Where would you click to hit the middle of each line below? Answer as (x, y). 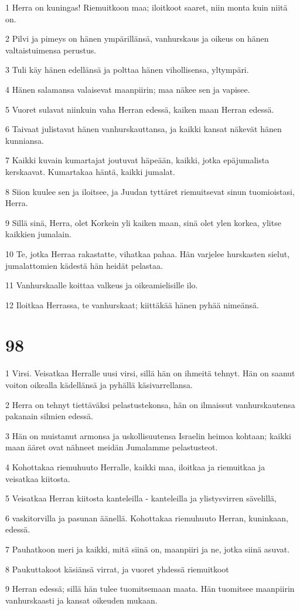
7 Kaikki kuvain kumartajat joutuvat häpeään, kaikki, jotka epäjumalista (137, 160)
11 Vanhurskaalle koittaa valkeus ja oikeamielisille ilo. (102, 285)
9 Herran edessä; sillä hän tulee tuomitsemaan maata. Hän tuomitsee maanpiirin (150, 589)
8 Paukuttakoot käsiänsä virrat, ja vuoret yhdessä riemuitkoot (117, 569)
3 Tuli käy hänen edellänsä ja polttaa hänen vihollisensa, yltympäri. (127, 70)
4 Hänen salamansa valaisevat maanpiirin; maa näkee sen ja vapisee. (128, 89)
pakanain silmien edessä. (49, 416)
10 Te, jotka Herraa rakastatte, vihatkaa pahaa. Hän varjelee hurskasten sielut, (148, 253)
